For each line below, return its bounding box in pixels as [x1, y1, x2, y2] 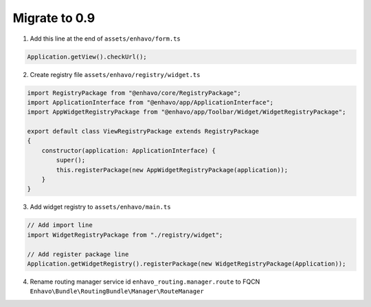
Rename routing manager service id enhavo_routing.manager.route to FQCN [30, 277, 260, 286]
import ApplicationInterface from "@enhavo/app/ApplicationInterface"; [27, 98, 274, 106]
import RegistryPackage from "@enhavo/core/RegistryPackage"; [27, 89, 241, 96]
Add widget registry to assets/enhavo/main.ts [30, 203, 171, 211]
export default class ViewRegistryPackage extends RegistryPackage [27, 127, 260, 136]
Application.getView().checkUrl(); [27, 52, 147, 61]
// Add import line [27, 221, 93, 229]
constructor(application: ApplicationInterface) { [41, 147, 216, 154]
